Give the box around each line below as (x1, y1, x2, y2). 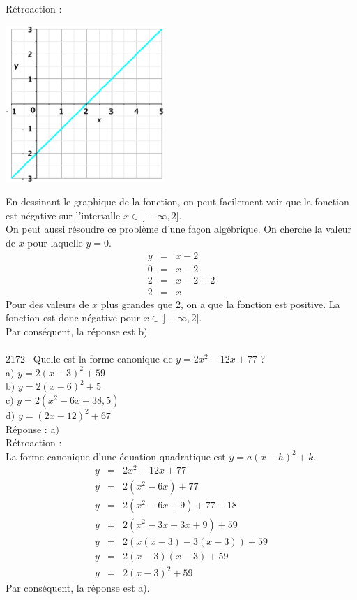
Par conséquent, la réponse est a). (6, 580, 150, 595)
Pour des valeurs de (6, 296, 89, 311)
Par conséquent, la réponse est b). (6, 323, 151, 338)
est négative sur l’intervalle (6, 207, 121, 222)
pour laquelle (27, 235, 83, 250)
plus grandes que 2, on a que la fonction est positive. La (100, 296, 340, 311)
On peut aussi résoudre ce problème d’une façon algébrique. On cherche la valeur (6, 221, 351, 236)
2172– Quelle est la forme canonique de (6, 351, 173, 366)
